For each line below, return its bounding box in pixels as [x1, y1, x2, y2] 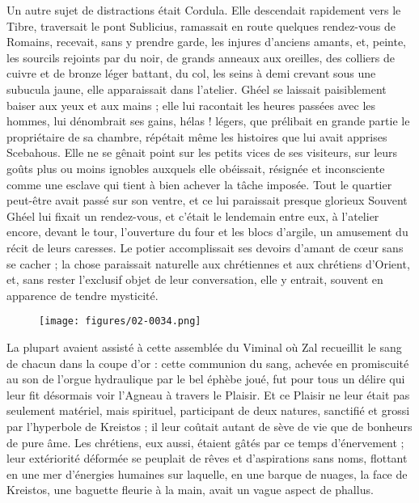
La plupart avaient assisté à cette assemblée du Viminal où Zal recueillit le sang [6, 338, 402, 355]
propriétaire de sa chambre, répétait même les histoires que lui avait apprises [6, 128, 387, 145]
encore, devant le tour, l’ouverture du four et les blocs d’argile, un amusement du [6, 223, 408, 240]
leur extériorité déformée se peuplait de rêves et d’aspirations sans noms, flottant [6, 450, 408, 467]
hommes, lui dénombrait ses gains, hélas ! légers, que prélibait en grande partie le [6, 112, 410, 129]
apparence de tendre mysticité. [6, 286, 159, 303]
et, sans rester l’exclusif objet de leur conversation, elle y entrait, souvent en [6, 271, 383, 288]
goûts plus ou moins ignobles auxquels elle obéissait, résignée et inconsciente [6, 159, 385, 176]
